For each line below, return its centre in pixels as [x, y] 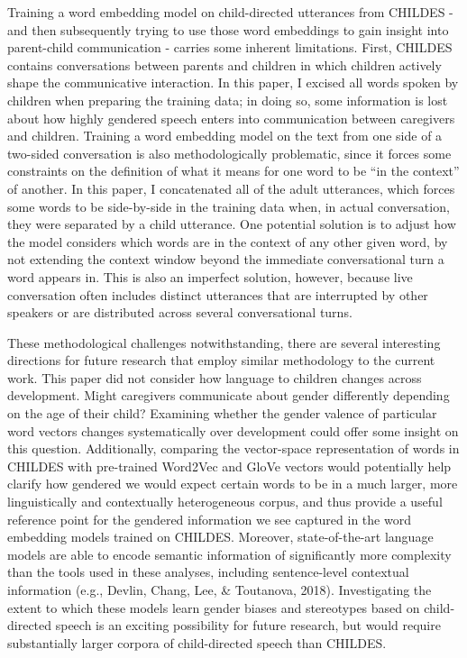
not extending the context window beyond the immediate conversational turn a [226, 259]
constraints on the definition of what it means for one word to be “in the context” [233, 171]
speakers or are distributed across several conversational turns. [180, 312]
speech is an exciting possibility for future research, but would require [248, 625]
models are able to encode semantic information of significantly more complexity [229, 554]
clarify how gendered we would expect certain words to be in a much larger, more [233, 484]
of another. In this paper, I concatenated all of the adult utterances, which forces [231, 188]
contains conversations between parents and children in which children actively [224, 64]
